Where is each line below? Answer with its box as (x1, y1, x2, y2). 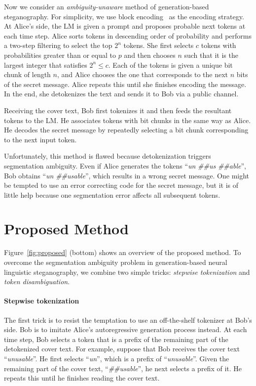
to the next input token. (4, 134, 77, 144)
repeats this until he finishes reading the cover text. (4, 373, 160, 383)
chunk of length (4, 69, 51, 80)
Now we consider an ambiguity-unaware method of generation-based (4, 1, 209, 11)
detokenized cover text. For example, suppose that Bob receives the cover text (4, 343, 240, 354)
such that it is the (184, 49, 238, 60)
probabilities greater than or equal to (4, 49, 116, 60)
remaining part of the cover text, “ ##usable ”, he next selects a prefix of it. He (4, 363, 242, 373)
